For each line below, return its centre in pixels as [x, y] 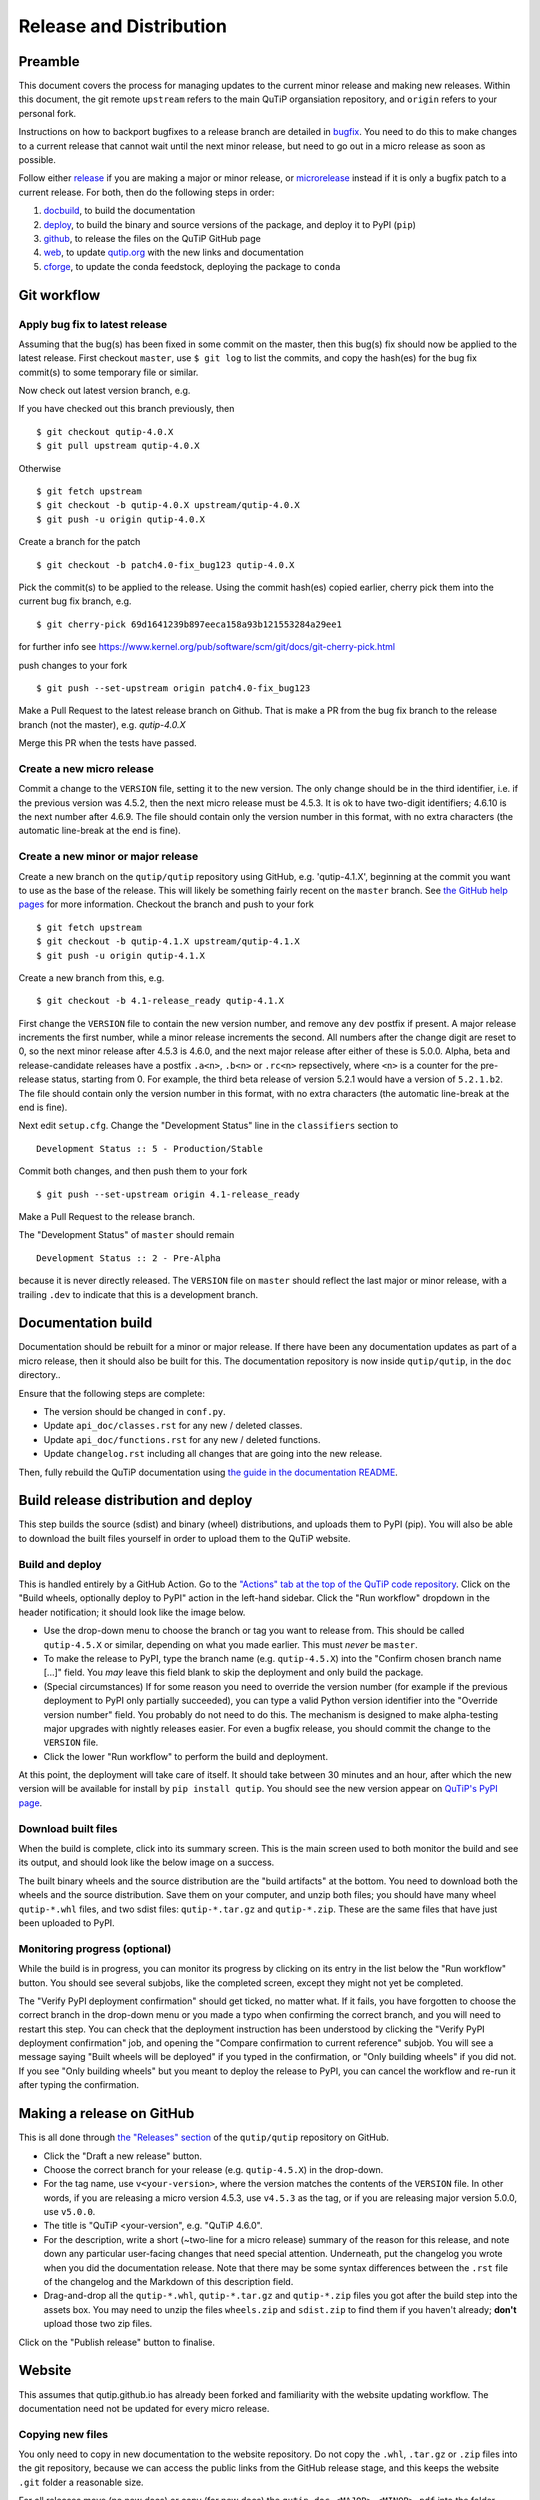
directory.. [39, 1375]
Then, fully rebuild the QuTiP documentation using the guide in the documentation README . [208, 1472]
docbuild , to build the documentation [119, 211]
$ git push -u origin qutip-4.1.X [120, 955]
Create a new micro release [86, 768]
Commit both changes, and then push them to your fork [133, 1171]
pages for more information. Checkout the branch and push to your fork [166, 904]
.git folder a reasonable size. [81, 2482]
